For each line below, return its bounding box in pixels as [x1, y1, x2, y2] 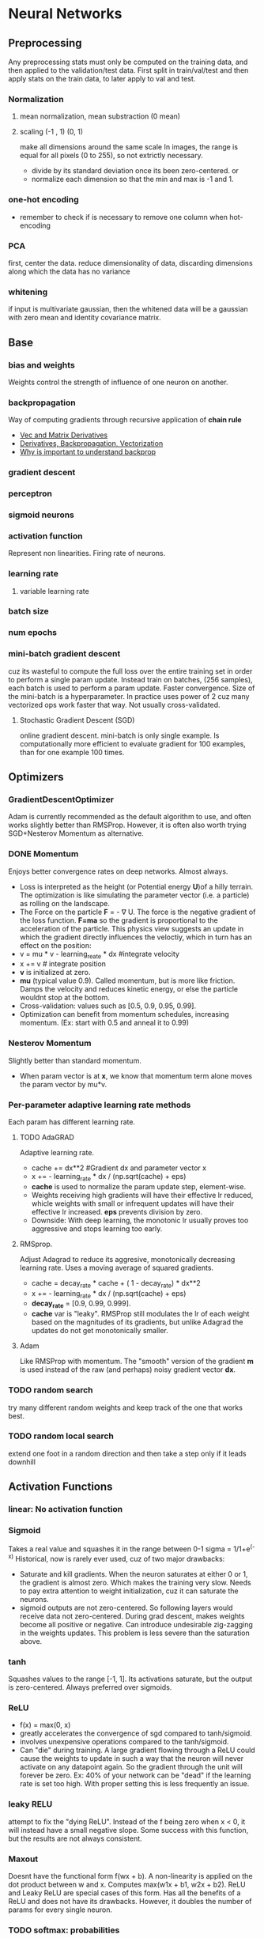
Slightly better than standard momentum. [8, 1056, 142, 1065]
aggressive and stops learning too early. [31, 1223, 163, 1233]
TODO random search [8, 1385, 93, 1396]
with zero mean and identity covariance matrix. [8, 313, 161, 323]
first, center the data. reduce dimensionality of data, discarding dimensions [8, 258, 253, 267]
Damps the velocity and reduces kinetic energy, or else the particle [19, 984, 239, 994]
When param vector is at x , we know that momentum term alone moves [19, 1071, 253, 1080]
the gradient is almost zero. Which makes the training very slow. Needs [19, 1577, 251, 1587]
